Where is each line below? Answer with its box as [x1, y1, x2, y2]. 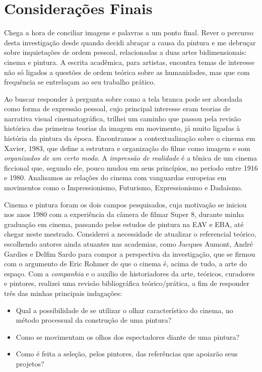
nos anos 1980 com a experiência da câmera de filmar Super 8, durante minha [4, 209, 244, 219]
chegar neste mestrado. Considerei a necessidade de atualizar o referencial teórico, [4, 229, 256, 239]
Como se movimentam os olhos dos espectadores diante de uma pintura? [16, 331, 240, 342]
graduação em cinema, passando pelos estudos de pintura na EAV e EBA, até [4, 218, 244, 229]
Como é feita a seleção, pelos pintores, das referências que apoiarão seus [16, 348, 238, 359]
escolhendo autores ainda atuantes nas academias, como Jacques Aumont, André [4, 239, 253, 249]
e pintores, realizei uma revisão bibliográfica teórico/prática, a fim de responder [4, 278, 250, 288]
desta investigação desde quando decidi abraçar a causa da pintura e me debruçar [4, 37, 256, 47]
